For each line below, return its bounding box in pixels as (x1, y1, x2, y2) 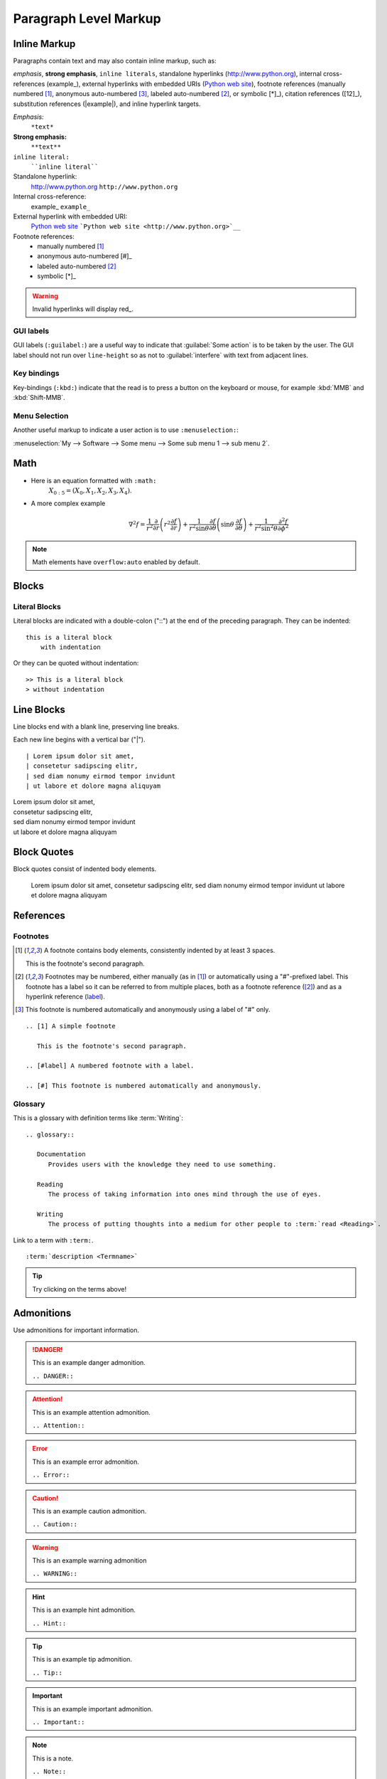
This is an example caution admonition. (32, 1506, 147, 1515)
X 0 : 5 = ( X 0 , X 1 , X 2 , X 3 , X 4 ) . (48, 486, 132, 496)
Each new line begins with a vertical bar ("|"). (13, 735, 146, 744)
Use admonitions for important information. (13, 1326, 140, 1334)
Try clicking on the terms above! (32, 1284, 127, 1293)
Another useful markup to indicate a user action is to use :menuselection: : (13, 426, 239, 434)
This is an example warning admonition (32, 1556, 147, 1565)
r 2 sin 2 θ (254, 523, 278, 532)
